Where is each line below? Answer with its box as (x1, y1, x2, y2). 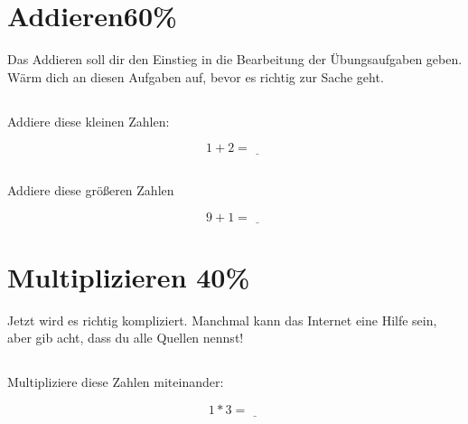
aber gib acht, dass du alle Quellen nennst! (7, 328, 244, 347)
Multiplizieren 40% (7, 258, 250, 295)
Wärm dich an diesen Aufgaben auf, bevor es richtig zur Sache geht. (7, 67, 384, 86)
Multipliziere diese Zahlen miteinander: (7, 372, 224, 391)
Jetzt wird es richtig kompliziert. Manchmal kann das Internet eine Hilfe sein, (7, 310, 437, 329)
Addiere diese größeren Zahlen (7, 180, 174, 199)
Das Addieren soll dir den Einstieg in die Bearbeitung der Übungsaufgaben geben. (7, 50, 463, 69)
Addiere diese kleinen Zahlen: (7, 111, 170, 130)
